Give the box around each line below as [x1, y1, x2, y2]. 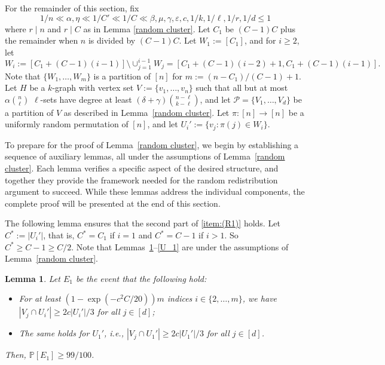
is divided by [88, 34, 136, 47]
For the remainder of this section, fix [5, 2, 139, 14]
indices [167, 292, 192, 305]
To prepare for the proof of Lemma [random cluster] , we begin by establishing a [5, 138, 299, 151]
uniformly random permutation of [5, 118, 129, 130]
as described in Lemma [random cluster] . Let [63, 106, 230, 118]
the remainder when [5, 34, 78, 47]
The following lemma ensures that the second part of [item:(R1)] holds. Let [5, 217, 280, 229]
